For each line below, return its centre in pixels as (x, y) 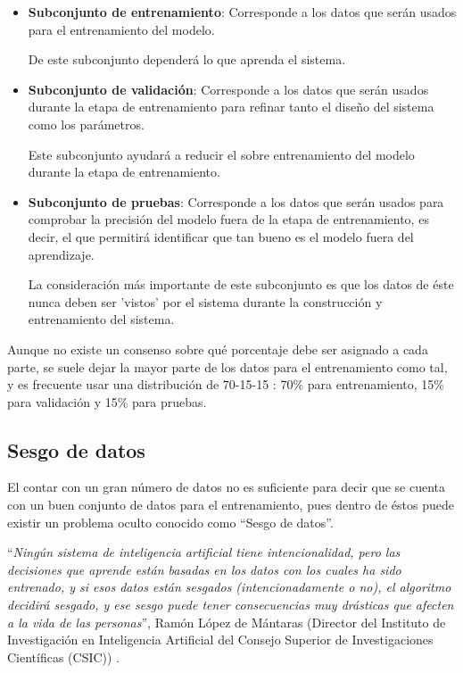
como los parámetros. (86, 124)
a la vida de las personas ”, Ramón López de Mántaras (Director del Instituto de (227, 622)
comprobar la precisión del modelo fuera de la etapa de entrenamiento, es (228, 219)
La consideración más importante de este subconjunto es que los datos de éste (241, 284)
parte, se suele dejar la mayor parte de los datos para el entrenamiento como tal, (227, 366)
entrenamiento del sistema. (101, 319)
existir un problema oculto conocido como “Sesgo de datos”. (170, 522)
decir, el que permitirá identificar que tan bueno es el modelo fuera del (221, 236)
